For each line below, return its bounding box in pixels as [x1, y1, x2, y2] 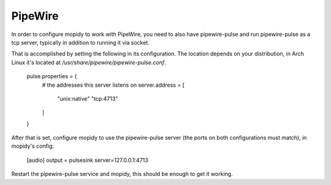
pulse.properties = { [26, 73, 77, 80]
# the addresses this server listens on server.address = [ [42, 81, 185, 89]
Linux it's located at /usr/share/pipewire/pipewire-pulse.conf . [11, 59, 167, 66]
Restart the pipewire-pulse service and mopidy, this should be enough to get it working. [11, 170, 233, 178]
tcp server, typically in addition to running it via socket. [11, 38, 150, 46]
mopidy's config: [11, 142, 55, 150]
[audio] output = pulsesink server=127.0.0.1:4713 [26, 156, 148, 164]
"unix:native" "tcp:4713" [57, 95, 118, 102]
